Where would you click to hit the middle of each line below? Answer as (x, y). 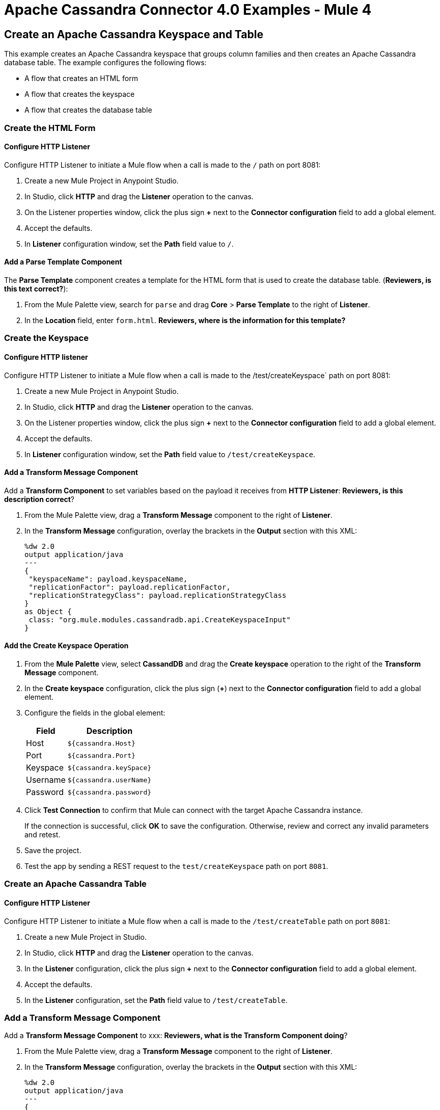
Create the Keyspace (46, 338)
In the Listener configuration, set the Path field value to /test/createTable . (156, 1000)
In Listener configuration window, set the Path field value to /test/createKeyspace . (170, 454)
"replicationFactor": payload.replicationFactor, (130, 587)
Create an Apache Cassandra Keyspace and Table (134, 34)
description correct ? (39, 499)
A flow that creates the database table (88, 110)
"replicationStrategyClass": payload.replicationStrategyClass (158, 595)
